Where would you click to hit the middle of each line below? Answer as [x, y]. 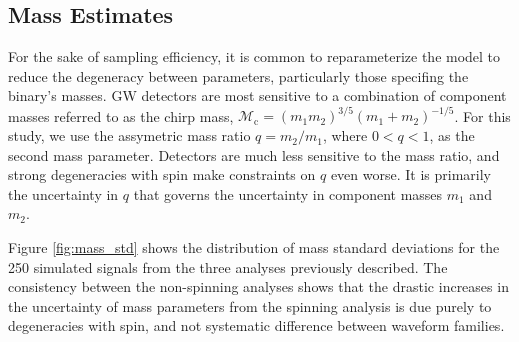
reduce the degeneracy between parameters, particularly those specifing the [238, 75]
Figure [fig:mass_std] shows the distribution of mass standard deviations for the [254, 247]
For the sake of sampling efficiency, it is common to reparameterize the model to [254, 56]
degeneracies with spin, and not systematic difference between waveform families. [256, 325]
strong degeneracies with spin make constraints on [162, 174]
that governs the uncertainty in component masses [288, 193]
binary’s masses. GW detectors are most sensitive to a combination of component [257, 95]
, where [345, 135]
